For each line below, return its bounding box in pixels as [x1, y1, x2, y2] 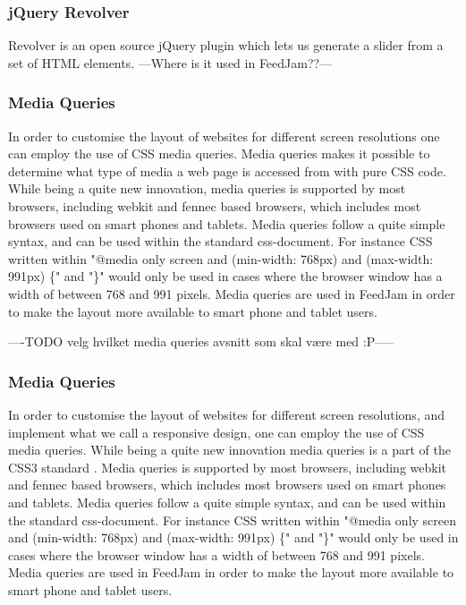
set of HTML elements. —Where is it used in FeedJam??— [8, 53, 333, 72]
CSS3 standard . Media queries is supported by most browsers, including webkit [8, 457, 446, 476]
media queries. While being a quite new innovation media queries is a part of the [8, 440, 452, 459]
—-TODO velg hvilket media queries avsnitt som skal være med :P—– [8, 332, 394, 351]
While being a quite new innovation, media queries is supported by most [8, 179, 406, 198]
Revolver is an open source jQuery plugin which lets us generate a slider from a [8, 36, 444, 55]
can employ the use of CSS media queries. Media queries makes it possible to [8, 144, 430, 163]
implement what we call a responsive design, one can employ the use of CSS [8, 422, 425, 441]
